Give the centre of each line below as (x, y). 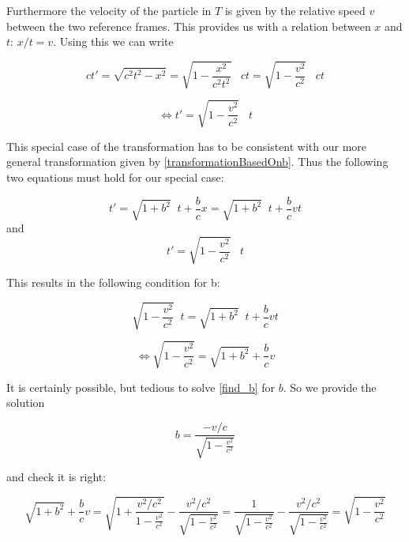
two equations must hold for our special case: (115, 177)
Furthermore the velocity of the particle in (109, 10)
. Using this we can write (113, 41)
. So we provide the (330, 387)
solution (26, 403)
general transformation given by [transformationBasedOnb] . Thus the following (197, 162)
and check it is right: (56, 477)
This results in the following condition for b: (113, 282)
